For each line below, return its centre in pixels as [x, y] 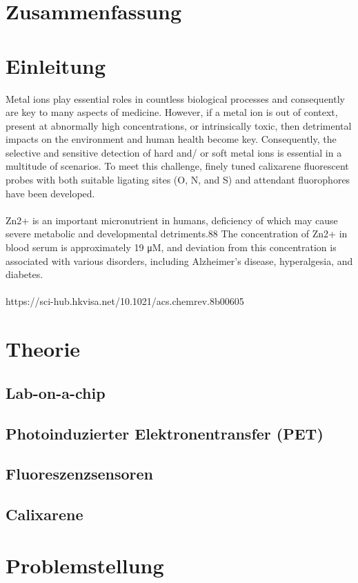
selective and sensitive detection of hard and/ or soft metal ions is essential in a [174, 152]
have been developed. [50, 193]
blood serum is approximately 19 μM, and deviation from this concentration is [171, 247]
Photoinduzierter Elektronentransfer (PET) [165, 433]
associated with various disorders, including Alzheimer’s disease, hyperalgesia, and [179, 260]
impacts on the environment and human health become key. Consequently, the [171, 139]
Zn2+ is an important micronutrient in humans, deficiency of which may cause [172, 220]
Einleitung [56, 65]
